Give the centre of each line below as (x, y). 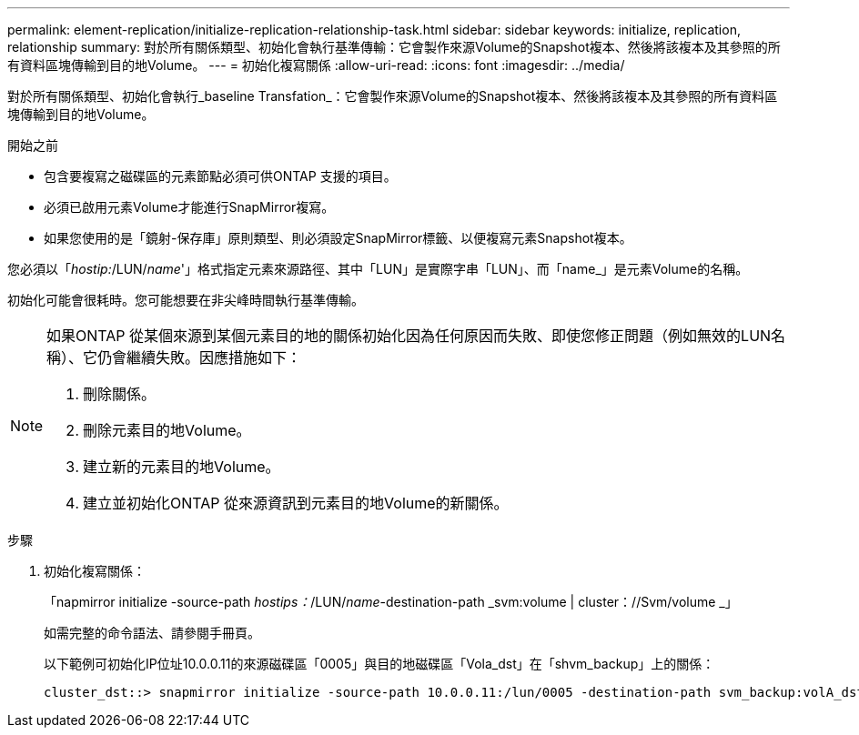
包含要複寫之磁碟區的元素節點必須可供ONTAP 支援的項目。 (220, 176)
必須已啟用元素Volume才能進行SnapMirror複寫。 (189, 207)
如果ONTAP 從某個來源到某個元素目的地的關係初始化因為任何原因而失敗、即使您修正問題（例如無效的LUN (409, 336)
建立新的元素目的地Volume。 (182, 467)
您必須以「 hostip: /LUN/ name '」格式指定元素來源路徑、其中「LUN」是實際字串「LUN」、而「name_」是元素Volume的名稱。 (378, 269)
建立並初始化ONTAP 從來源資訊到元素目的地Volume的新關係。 (296, 503)
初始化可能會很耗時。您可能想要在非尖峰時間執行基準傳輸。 (186, 300)
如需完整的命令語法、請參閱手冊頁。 (152, 633)
